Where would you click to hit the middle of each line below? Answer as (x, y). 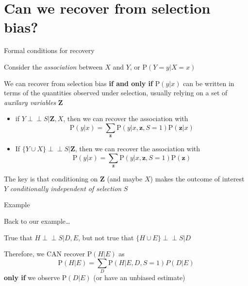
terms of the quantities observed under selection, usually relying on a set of (116, 93)
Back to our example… (37, 221)
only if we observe (32, 277)
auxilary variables (30, 102)
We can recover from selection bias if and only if (78, 83)
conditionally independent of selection (66, 188)
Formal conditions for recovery (49, 50)
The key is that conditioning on (51, 179)
